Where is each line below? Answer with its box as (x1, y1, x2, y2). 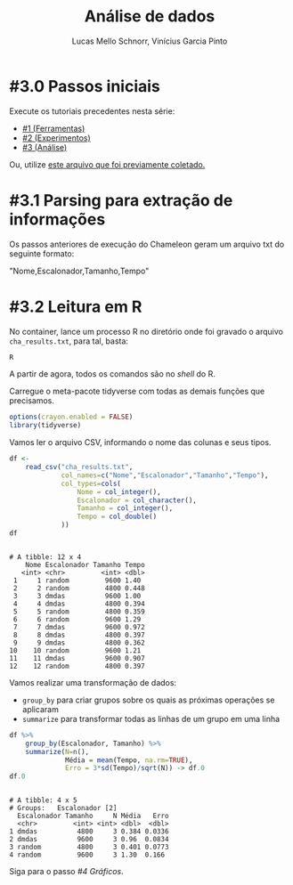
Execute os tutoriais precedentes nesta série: (9, 105, 175, 117)
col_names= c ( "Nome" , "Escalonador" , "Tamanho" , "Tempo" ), (61, 470, 269, 480)
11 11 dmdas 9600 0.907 (9, 654, 145, 662)
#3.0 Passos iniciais (9, 76, 160, 96)
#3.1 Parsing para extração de (9, 190, 233, 210)
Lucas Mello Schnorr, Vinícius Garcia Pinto (71, 36, 228, 46)
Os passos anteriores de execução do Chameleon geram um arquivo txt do (9, 239, 285, 249)
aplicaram (21, 703, 60, 714)
